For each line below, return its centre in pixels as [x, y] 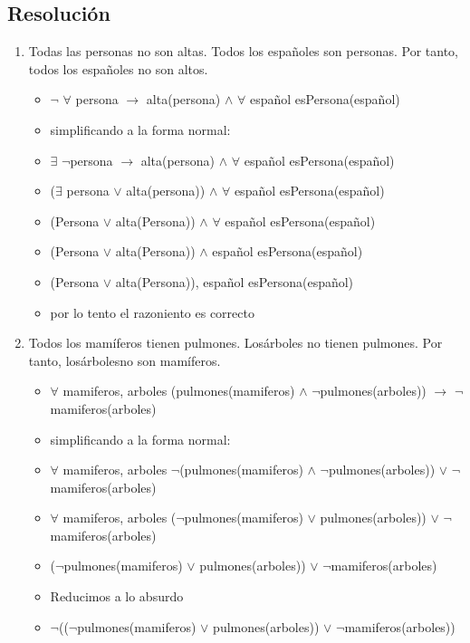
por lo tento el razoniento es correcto [152, 312]
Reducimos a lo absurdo [117, 596]
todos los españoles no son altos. [118, 68]
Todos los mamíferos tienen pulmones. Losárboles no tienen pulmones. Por [235, 343]
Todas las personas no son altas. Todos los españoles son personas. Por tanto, [243, 51]
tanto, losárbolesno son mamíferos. [125, 360]
